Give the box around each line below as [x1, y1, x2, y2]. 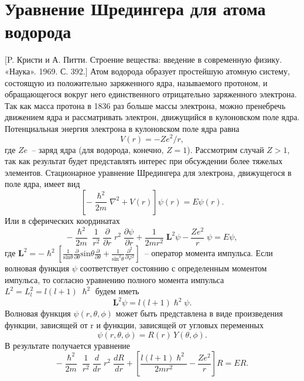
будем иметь [95, 285, 139, 297]
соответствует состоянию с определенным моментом [80, 262, 267, 274]
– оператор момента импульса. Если [144, 247, 273, 259]
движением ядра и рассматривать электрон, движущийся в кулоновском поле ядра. [5, 111, 300, 123]
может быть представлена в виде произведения [115, 307, 283, 319]
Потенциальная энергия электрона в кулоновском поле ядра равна [5, 122, 240, 134]
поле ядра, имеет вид [5, 178, 80, 190]
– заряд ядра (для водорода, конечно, [32, 143, 164, 155]
